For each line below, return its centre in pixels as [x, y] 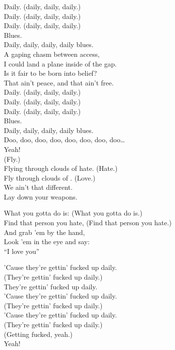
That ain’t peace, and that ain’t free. [59, 82]
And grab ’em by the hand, [44, 232]
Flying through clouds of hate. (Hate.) [61, 168]
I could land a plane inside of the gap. [60, 63]
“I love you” [22, 251]
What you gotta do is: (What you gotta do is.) [73, 213]
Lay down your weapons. [41, 196]
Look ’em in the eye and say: [47, 242]
